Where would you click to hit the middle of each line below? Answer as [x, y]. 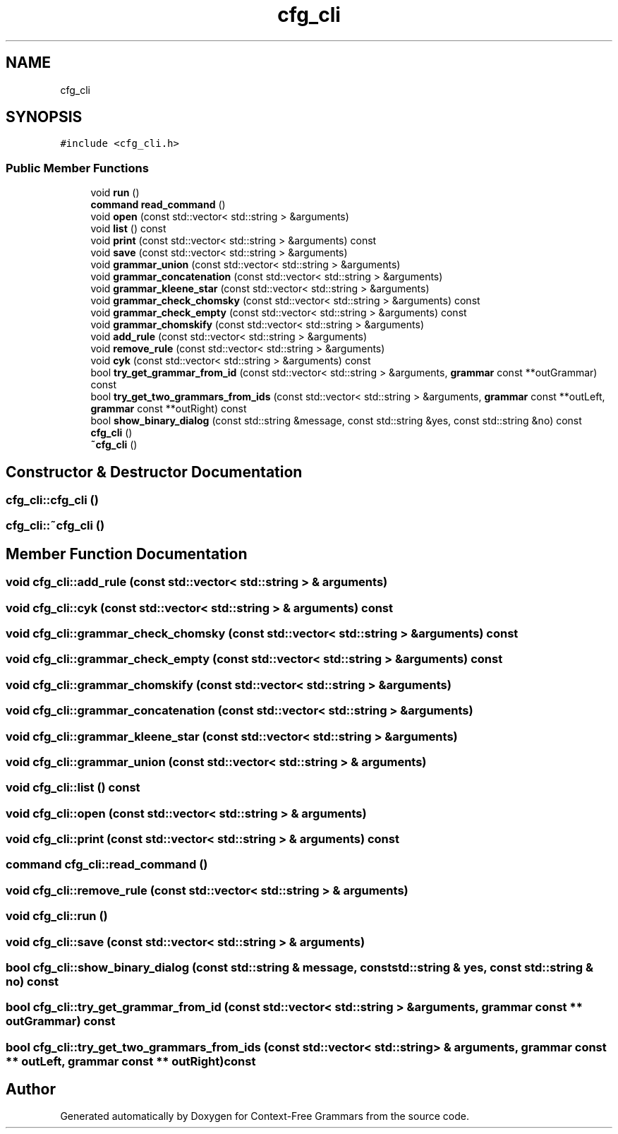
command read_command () [158, 205]
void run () [115, 193]
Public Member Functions [77, 168]
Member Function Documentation [127, 554]
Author [31, 1090]
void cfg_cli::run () [57, 916]
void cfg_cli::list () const [73, 788]
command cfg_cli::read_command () [107, 865]
